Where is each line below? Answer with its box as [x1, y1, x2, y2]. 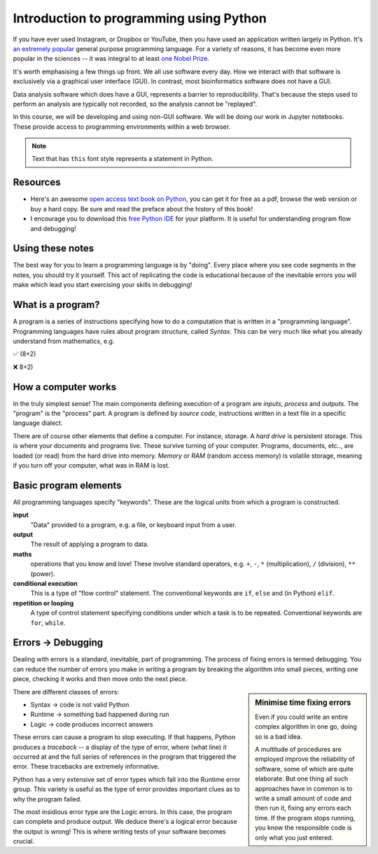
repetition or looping [13, 598, 74, 607]
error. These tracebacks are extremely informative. [13, 762, 160, 771]
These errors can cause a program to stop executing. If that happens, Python [13, 733, 236, 741]
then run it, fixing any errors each [255, 804, 351, 812]
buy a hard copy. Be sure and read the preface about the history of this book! [30, 204, 253, 213]
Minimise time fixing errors [255, 697, 351, 707]
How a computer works [13, 381, 117, 393]
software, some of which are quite [255, 764, 353, 773]
